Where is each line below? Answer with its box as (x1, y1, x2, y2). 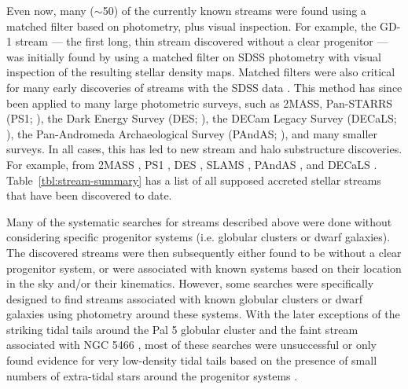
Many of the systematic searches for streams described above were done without (6, 213, 392, 229)
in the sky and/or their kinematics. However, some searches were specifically (6, 275, 374, 292)
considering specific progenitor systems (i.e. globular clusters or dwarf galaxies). (6, 229, 391, 245)
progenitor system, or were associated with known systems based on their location (6, 259, 402, 276)
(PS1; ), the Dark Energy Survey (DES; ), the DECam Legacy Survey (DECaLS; (6, 110, 397, 127)
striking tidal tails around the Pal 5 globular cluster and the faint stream (6, 321, 358, 337)
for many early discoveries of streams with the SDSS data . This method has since (6, 79, 402, 95)
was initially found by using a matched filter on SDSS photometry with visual (6, 48, 381, 64)
